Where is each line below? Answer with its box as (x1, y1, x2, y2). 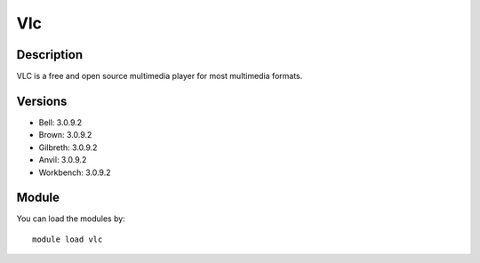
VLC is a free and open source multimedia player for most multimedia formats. (16, 71, 303, 82)
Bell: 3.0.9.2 (38, 116, 83, 128)
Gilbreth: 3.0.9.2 (38, 142, 98, 153)
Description (16, 47, 84, 62)
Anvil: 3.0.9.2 (38, 155, 87, 165)
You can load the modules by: (16, 213, 126, 224)
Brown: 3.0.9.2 (38, 130, 92, 140)
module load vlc (32, 234, 103, 244)
